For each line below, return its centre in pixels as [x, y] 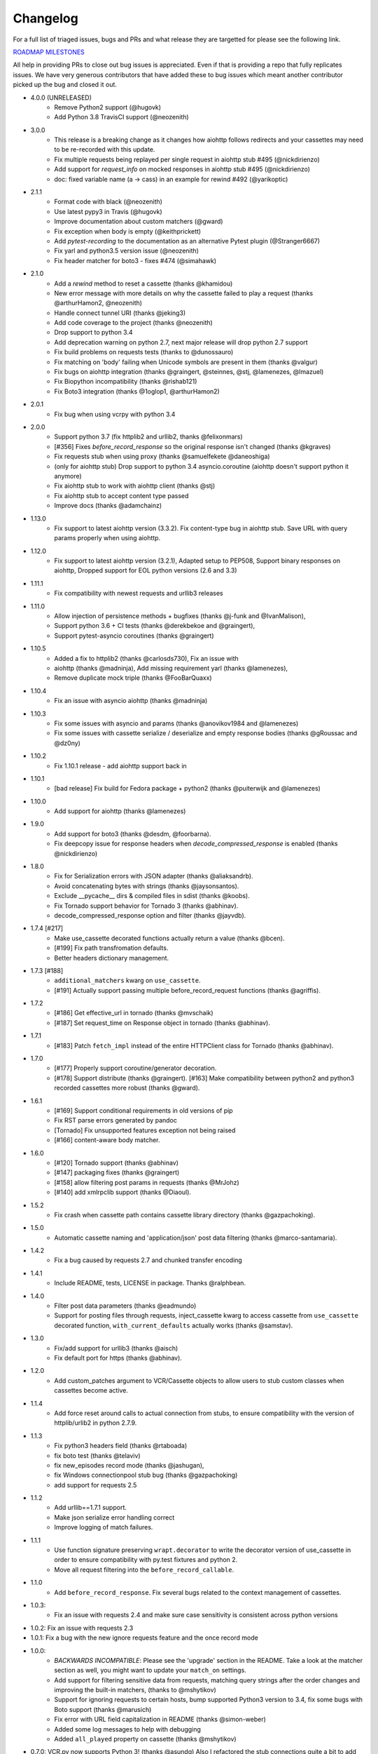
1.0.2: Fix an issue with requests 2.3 [82, 1628]
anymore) [68, 476]
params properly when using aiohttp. [107, 538]
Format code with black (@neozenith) [108, 202]
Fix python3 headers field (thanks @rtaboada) [121, 1446]
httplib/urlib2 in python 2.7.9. [96, 1423]
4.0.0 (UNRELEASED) [61, 98]
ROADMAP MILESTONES [49, 52]
